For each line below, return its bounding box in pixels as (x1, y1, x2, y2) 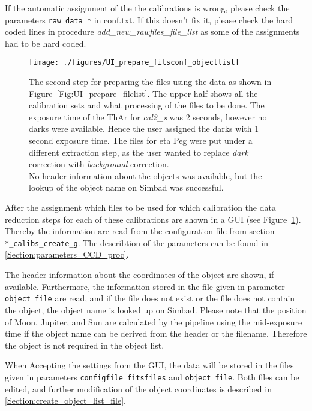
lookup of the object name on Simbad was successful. (29, 181, 224, 194)
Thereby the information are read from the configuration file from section (5, 225, 275, 237)
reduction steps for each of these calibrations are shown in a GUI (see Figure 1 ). (5, 213, 301, 225)
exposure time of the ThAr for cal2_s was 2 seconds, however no (29, 110, 267, 123)
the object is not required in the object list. (5, 339, 164, 351)
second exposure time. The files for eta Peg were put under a (29, 134, 253, 147)
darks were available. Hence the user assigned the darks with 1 (29, 122, 259, 135)
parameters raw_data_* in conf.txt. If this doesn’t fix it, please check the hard (5, 13, 293, 26)
